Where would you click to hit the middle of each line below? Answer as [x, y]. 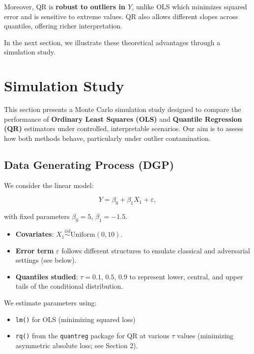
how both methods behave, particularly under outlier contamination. [107, 138]
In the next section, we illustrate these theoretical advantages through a [112, 42]
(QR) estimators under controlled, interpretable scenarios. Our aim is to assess [124, 128]
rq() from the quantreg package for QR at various [92, 336]
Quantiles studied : [47, 276]
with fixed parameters [37, 216]
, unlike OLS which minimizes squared [189, 6]
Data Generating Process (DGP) [89, 164]
